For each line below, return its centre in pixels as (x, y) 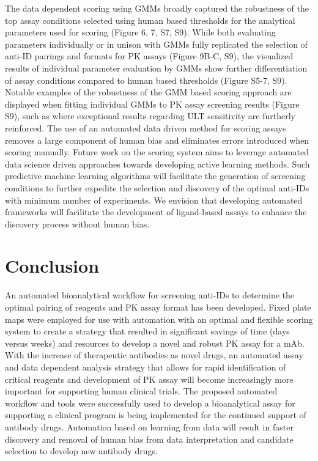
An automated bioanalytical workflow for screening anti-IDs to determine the (150, 295)
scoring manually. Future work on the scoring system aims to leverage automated (157, 152)
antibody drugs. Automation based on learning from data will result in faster (149, 426)
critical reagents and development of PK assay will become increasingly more (149, 379)
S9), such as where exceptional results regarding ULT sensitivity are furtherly (150, 116)
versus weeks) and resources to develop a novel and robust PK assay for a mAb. (155, 343)
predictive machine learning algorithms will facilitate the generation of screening (155, 176)
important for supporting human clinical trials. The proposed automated (141, 391)
